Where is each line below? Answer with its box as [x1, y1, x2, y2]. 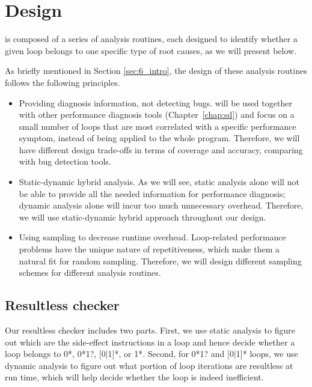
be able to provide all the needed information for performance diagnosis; [19, 187, 286, 200]
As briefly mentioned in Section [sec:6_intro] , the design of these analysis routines [5, 64, 307, 77]
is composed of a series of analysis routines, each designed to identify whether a [5, 32, 298, 45]
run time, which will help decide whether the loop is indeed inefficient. [5, 371, 264, 383]
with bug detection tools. [19, 155, 111, 168]
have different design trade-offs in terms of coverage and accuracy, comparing [19, 143, 303, 156]
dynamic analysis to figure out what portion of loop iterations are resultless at [5, 359, 293, 371]
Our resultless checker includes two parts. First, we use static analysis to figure [5, 324, 295, 337]
